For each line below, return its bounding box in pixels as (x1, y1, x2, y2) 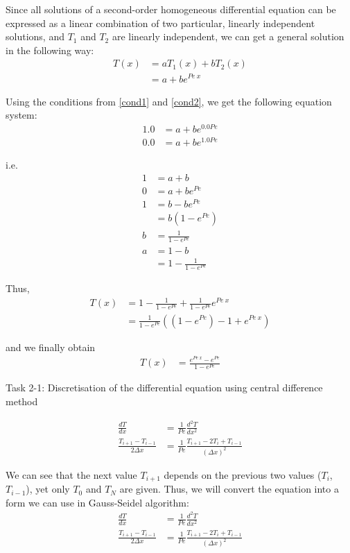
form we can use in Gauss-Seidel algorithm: (6, 495, 189, 509)
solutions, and (6, 29, 64, 44)
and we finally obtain (6, 339, 96, 354)
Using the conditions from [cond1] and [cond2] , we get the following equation (6, 94, 332, 108)
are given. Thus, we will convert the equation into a (119, 482, 339, 496)
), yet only (26, 482, 70, 496)
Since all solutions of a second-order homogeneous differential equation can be (6, 2, 336, 16)
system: (6, 108, 37, 122)
